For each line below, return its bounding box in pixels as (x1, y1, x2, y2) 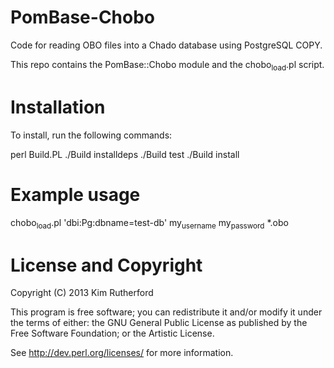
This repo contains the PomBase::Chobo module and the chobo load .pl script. (10, 58, 325, 73)
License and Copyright (10, 254, 203, 276)
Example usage (10, 183, 141, 206)
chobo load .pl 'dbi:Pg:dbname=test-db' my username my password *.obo (10, 216, 289, 231)
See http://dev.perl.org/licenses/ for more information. (10, 347, 234, 359)
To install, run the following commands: (10, 129, 173, 141)
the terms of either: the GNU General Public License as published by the (10, 317, 308, 329)
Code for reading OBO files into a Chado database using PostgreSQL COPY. (10, 39, 323, 51)
